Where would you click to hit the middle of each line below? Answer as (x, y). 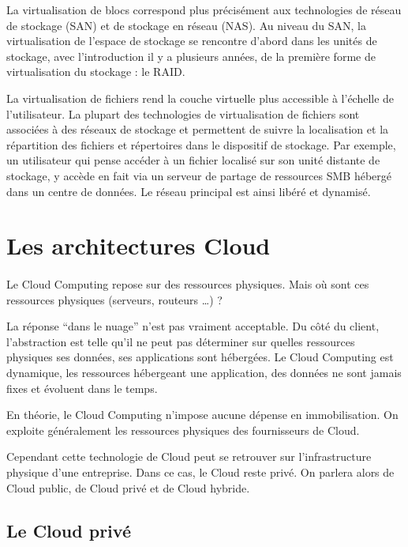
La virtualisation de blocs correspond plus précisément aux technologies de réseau (204, 9)
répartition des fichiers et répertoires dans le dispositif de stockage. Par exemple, (201, 144)
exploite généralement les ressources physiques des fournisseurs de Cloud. (183, 430)
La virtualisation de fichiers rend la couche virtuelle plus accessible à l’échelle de (200, 98)
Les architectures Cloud (138, 245)
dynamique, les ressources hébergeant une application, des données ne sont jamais (204, 373)
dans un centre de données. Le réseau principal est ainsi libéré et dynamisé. (189, 191)
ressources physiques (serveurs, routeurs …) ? (114, 299)
